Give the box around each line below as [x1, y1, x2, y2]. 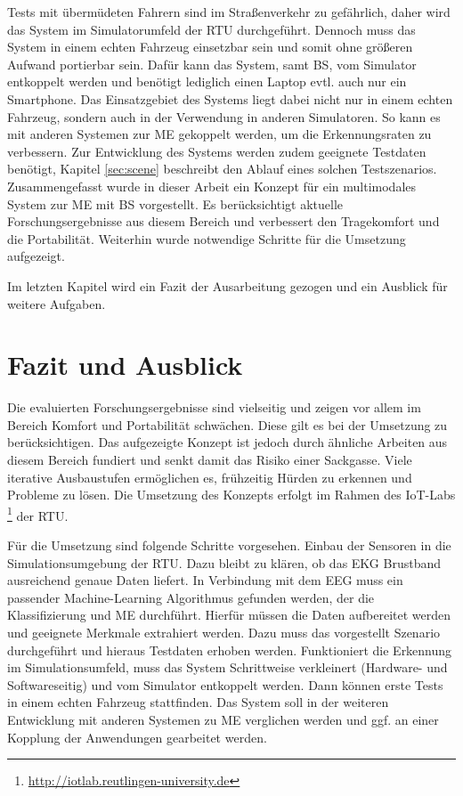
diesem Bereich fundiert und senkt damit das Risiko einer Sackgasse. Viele [7, 451, 412, 468]
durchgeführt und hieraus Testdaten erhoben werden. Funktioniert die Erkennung [7, 640, 452, 659]
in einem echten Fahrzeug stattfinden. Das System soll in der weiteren [7, 693, 389, 711]
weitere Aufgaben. [7, 294, 106, 313]
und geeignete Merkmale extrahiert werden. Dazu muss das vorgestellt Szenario [7, 623, 441, 641]
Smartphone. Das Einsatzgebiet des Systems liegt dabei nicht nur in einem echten [7, 89, 453, 108]
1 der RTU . [7, 503, 69, 524]
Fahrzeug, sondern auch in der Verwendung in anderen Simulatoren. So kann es [7, 107, 441, 126]
